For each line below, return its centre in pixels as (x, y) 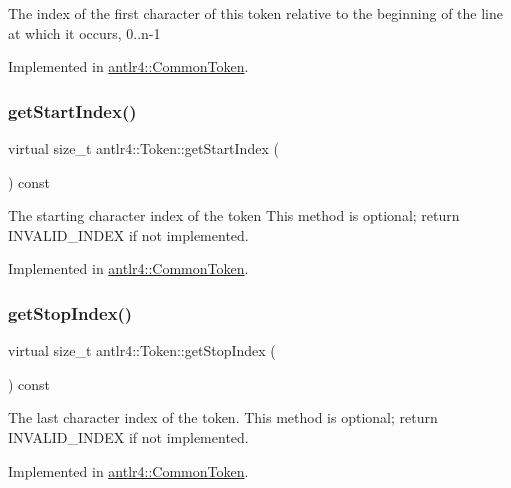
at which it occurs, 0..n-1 (84, 32)
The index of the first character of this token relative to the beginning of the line (255, 13)
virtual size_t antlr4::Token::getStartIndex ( (143, 148)
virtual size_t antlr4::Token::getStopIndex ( (142, 350)
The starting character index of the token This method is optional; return (234, 215)
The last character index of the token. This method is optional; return (223, 417)
